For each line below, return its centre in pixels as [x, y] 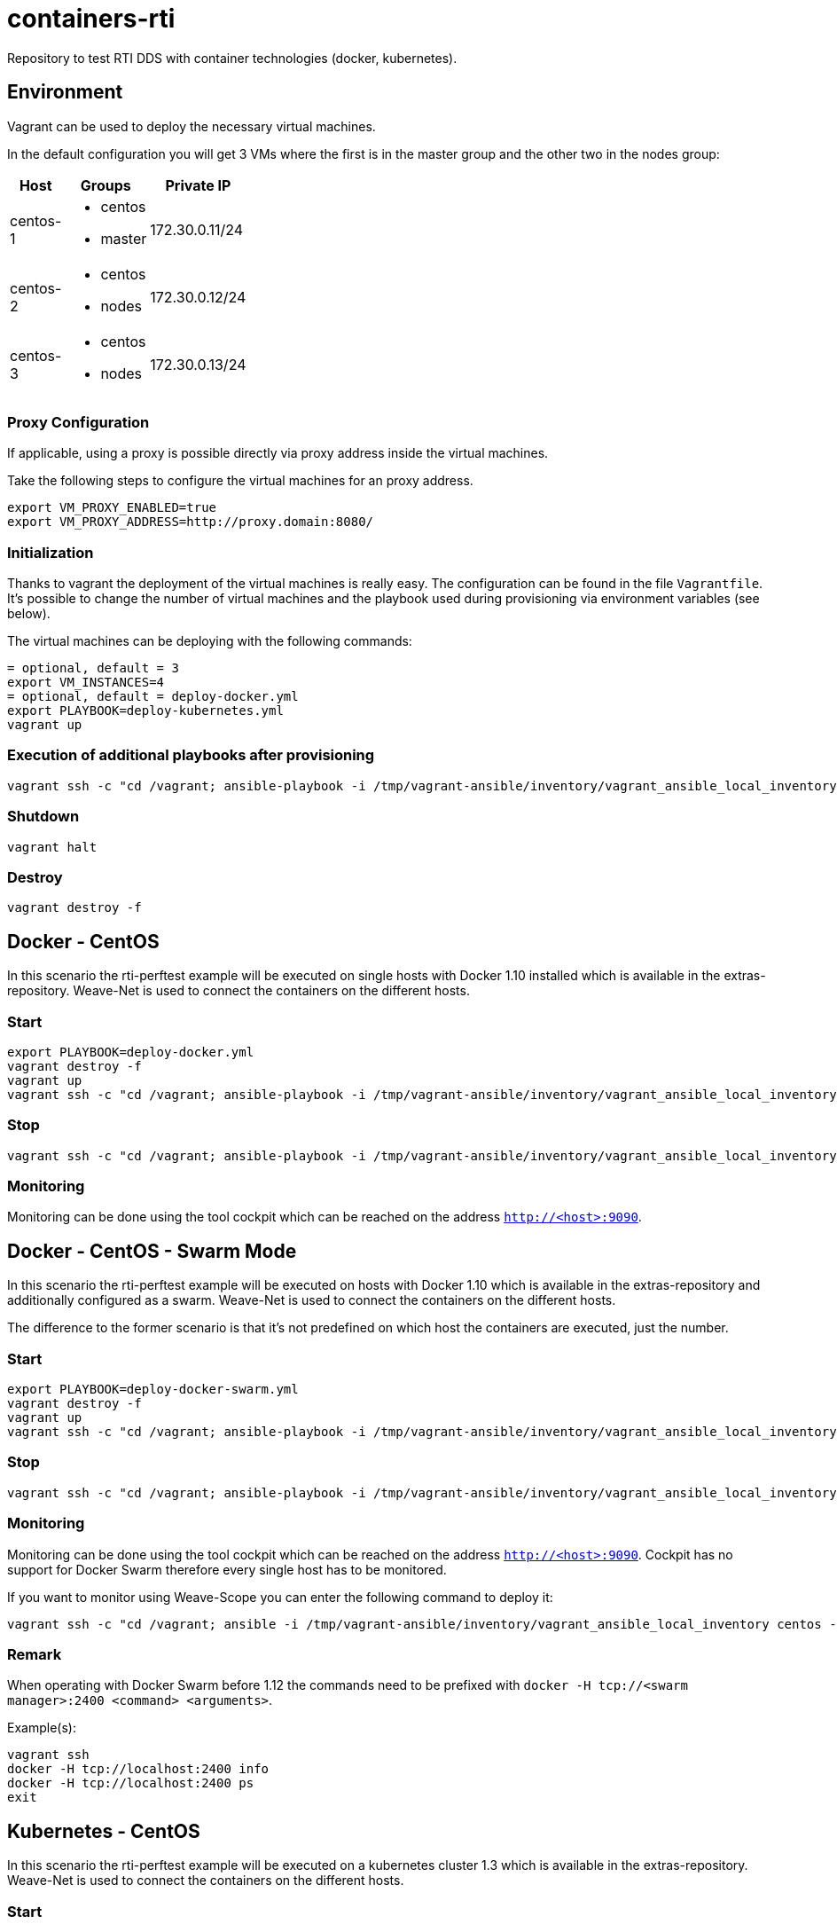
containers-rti [91, 19]
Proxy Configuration [78, 422]
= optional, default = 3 [93, 668]
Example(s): [42, 1728]
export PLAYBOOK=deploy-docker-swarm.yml [153, 1390]
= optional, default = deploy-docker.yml [153, 697]
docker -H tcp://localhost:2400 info [138, 1769]
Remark [35, 1654]
